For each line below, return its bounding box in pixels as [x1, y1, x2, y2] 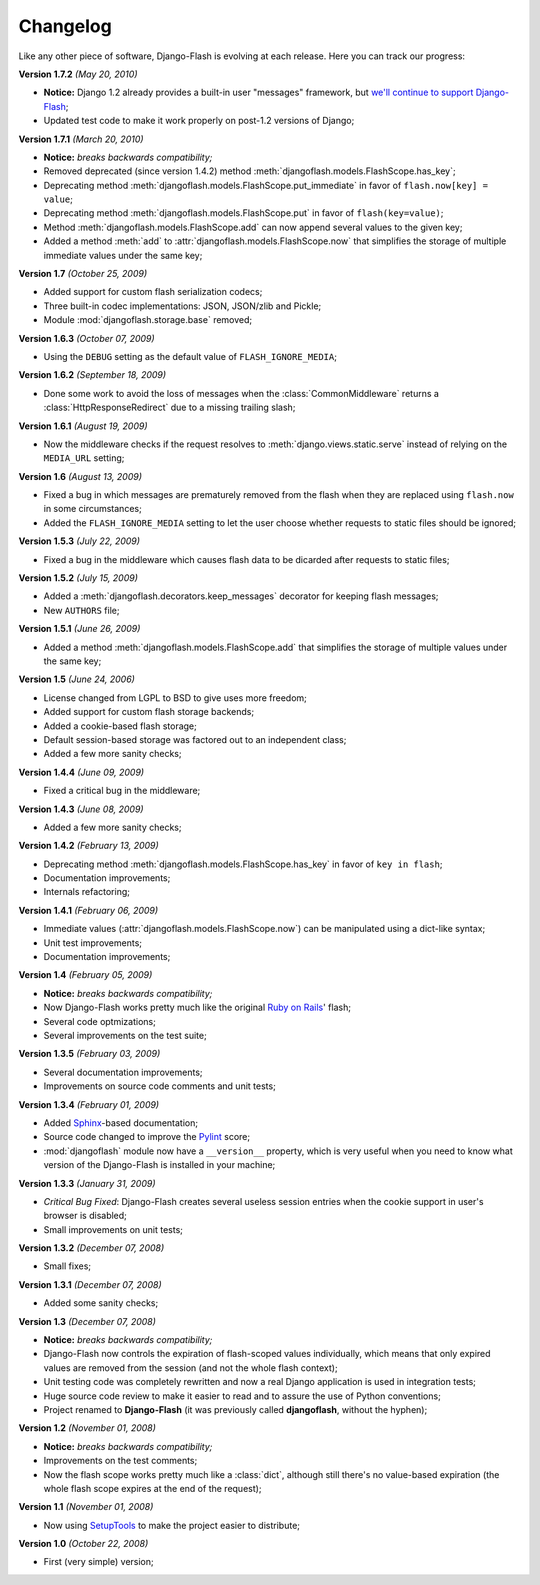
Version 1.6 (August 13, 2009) [18, 470, 143, 482]
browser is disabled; [43, 1210, 127, 1222]
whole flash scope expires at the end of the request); [43, 1482, 262, 1494]
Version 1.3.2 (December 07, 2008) [18, 1242, 165, 1254]
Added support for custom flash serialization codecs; [43, 286, 263, 298]
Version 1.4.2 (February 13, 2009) [18, 840, 159, 852]
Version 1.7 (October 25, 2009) [18, 268, 148, 280]
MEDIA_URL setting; [43, 452, 125, 464]
